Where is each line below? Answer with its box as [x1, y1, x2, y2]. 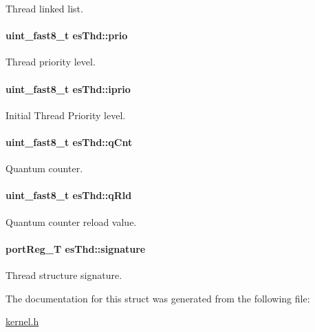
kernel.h [6, 314, 39, 329]
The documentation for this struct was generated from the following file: [6, 291, 310, 305]
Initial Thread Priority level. [6, 107, 126, 122]
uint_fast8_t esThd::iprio [6, 81, 131, 96]
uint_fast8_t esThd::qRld [6, 188, 132, 203]
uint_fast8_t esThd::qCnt [6, 134, 133, 149]
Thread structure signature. [6, 267, 122, 282]
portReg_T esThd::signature [6, 241, 146, 256]
